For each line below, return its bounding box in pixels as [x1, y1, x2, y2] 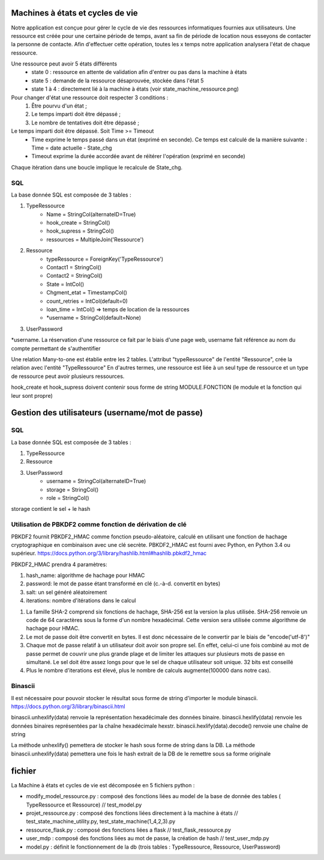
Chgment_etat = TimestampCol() [46, 289, 127, 296]
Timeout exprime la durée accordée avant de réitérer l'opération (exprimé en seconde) [31, 153, 245, 160]
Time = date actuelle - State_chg [31, 144, 112, 151]
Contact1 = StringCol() [46, 264, 102, 271]
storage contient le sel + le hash [11, 505, 91, 513]
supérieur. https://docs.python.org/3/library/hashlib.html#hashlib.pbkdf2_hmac [11, 550, 207, 557]
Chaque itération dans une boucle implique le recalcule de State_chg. [11, 163, 183, 171]
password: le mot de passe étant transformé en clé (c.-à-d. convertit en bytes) [26, 580, 221, 587]
